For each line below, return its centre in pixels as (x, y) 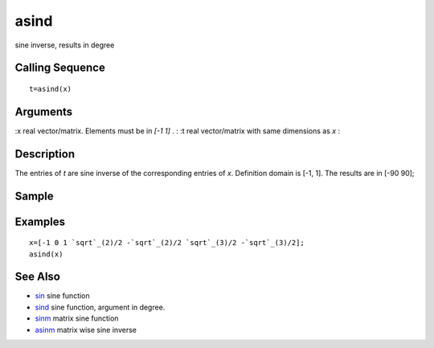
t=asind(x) (51, 89)
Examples (40, 221)
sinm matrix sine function (77, 318)
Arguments (44, 111)
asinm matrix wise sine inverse (86, 330)
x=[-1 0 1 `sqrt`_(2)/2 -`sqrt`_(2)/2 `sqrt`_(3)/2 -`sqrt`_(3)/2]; (167, 243)
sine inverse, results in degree (65, 45)
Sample (34, 196)
